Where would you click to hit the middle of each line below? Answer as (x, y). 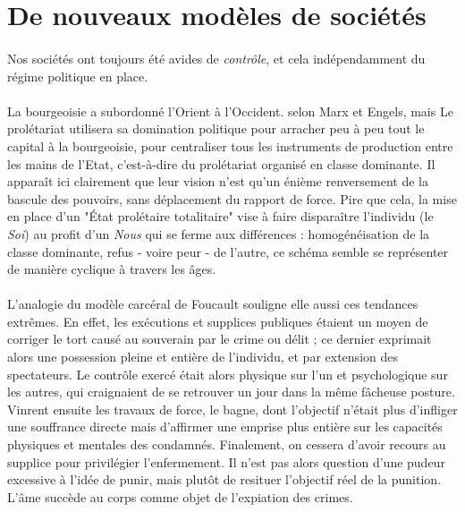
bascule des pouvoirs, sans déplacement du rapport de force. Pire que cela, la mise (232, 198)
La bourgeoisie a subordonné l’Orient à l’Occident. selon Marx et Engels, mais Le (230, 111)
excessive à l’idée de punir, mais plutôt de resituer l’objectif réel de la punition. (224, 479)
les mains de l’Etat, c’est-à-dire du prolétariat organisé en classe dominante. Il (221, 163)
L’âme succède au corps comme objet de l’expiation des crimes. (180, 496)
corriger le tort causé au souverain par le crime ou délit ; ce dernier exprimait (220, 339)
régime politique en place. (78, 76)
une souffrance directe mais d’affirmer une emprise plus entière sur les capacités (225, 427)
